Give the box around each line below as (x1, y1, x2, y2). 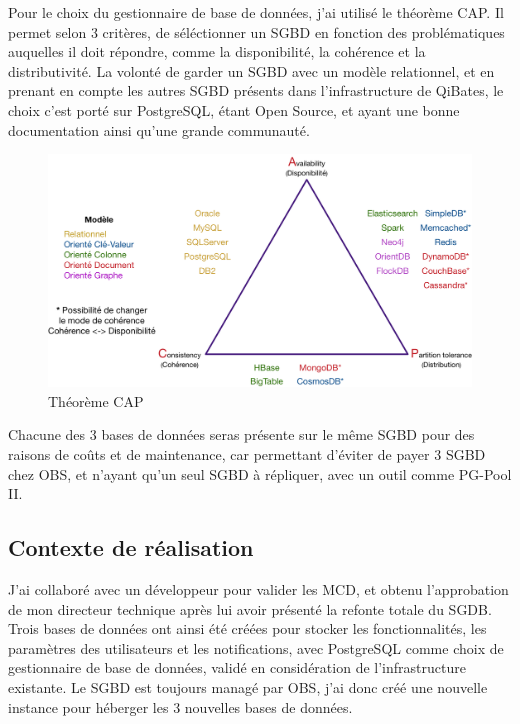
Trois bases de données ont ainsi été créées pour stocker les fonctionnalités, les (8, 618, 487, 639)
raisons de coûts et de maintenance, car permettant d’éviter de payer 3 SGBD (8, 444, 486, 465)
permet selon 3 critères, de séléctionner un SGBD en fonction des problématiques (8, 21, 505, 42)
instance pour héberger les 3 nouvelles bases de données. (8, 696, 353, 717)
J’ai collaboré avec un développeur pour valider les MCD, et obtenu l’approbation (8, 579, 509, 600)
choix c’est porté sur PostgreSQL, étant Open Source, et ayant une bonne (8, 99, 460, 120)
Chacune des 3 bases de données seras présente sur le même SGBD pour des (8, 424, 475, 445)
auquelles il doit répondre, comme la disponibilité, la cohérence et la (8, 41, 426, 62)
